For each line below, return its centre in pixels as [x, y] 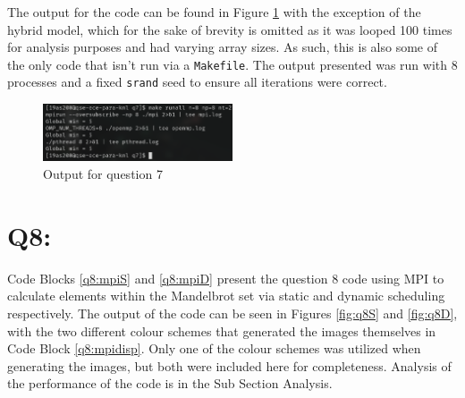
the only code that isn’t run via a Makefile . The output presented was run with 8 [232, 64]
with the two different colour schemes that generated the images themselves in [222, 330]
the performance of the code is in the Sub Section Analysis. [170, 383]
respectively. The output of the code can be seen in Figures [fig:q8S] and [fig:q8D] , [232, 313]
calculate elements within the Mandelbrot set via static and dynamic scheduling [226, 296]
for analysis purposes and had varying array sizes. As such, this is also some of [222, 47]
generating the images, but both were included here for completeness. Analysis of [229, 365]
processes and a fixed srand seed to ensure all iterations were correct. [197, 82]
